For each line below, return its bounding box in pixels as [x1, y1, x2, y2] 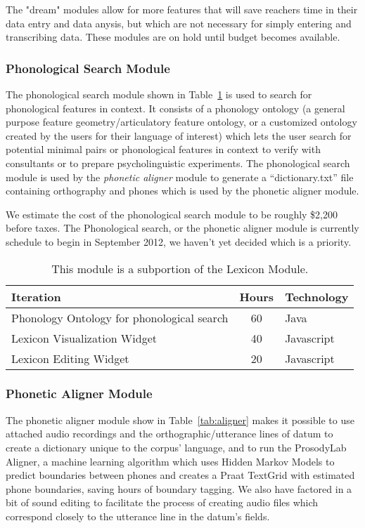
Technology [285, 288, 349, 305]
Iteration [11, 288, 61, 305]
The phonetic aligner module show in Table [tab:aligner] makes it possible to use [6, 412, 354, 427]
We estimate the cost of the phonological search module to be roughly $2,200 [6, 206, 338, 221]
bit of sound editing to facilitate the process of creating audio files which [6, 495, 319, 510]
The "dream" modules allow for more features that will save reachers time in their [6, 2, 358, 16]
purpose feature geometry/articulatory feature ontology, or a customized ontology [6, 114, 357, 129]
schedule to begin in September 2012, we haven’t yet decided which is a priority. [6, 234, 352, 249]
